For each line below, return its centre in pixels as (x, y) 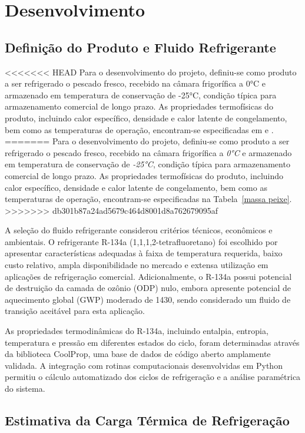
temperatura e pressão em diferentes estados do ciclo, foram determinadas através (152, 342)
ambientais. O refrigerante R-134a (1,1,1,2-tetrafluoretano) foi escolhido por (141, 241)
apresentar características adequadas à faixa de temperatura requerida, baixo (144, 253)
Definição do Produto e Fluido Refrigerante (140, 47)
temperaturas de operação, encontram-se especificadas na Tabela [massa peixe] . (148, 199)
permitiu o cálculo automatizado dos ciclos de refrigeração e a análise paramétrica (153, 377)
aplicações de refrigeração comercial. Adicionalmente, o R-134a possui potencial (148, 276)
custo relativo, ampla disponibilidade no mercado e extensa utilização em (137, 265)
